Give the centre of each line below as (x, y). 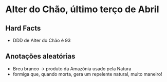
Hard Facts (23, 28)
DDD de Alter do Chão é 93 (42, 40)
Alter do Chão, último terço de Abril (82, 9)
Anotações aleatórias (40, 56)
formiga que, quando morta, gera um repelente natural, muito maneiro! (88, 74)
